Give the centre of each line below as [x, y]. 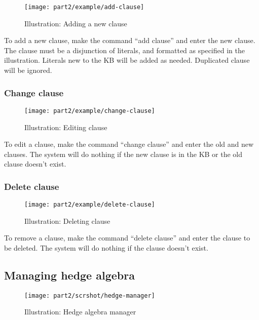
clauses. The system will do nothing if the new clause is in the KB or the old [123, 154]
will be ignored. [28, 70]
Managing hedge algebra [69, 275]
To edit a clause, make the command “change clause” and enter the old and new [129, 144]
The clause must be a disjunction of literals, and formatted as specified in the [124, 50]
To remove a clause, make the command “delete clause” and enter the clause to [127, 238]
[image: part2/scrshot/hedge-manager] [90, 295]
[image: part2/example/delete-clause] [90, 205]
